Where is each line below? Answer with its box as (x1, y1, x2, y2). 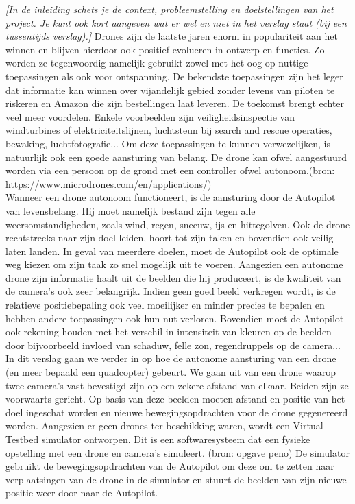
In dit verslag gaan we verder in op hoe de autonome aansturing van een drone (5, 351, 336, 365)
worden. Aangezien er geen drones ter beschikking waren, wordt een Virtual (5, 418, 323, 433)
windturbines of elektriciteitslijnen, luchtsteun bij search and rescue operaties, (5, 123, 332, 137)
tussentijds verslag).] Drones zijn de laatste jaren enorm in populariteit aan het (5, 29, 338, 43)
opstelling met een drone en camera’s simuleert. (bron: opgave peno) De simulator (5, 445, 350, 459)
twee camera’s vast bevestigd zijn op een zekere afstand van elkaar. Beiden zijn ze (5, 378, 349, 392)
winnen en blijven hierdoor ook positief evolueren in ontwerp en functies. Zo (5, 42, 325, 56)
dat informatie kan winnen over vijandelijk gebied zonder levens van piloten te (5, 82, 335, 97)
